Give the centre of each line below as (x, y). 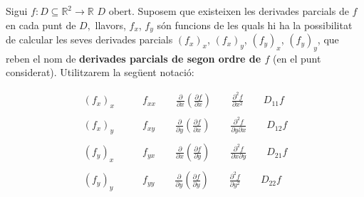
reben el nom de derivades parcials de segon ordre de (134, 58)
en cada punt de (41, 25)
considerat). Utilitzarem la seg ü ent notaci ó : (100, 72)
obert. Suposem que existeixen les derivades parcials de (229, 11)
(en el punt (297, 58)
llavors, (110, 25)
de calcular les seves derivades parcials (89, 39)
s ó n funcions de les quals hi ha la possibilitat (255, 25)
